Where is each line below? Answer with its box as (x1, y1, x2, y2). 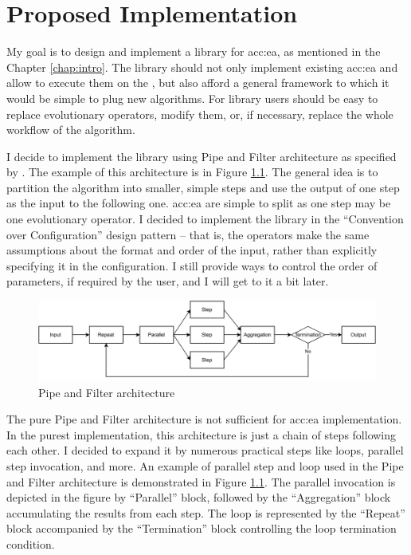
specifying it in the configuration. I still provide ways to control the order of (6, 257, 378, 274)
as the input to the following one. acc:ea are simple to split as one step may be (6, 195, 391, 211)
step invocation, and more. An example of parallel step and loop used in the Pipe (6, 458, 404, 474)
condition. (6, 536, 55, 552)
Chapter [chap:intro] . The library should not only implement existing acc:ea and (6, 58, 398, 75)
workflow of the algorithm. (6, 121, 135, 138)
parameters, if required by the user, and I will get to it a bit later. (6, 273, 329, 289)
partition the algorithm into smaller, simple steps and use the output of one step (6, 179, 400, 195)
